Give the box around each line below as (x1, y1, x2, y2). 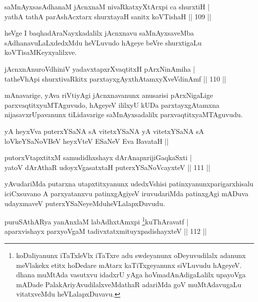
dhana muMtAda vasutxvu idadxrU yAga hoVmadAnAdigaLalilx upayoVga (16, 269, 246, 280)
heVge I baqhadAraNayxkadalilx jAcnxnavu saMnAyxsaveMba (4, 28, 194, 38)
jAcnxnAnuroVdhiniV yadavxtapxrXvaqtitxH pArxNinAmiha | (4, 63, 195, 74)
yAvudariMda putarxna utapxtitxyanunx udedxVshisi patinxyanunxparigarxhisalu (4, 178, 254, 189)
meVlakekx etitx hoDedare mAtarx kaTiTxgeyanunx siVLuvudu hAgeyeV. (16, 259, 242, 270)
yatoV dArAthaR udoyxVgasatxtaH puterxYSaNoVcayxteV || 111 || (4, 162, 210, 172)
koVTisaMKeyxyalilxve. (4, 47, 77, 57)
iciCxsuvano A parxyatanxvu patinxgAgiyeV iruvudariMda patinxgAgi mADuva (4, 188, 249, 198)
